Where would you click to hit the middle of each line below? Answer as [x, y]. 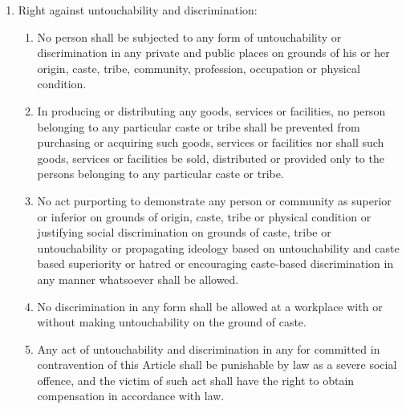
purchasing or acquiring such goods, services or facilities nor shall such [211, 142]
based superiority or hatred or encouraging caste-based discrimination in [215, 263]
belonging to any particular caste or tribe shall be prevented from [199, 126]
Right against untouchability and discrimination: [138, 10]
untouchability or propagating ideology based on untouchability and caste [218, 247]
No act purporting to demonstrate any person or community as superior [214, 200]
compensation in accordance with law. [131, 396]
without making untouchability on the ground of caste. [172, 322]
